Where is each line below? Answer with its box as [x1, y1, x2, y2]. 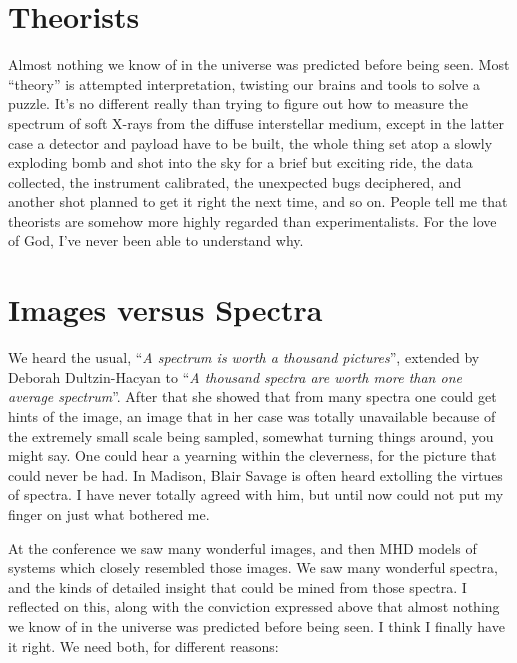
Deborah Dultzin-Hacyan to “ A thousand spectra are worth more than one [8, 366, 462, 387]
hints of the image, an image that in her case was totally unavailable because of [8, 405, 496, 426]
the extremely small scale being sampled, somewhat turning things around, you [8, 425, 494, 446]
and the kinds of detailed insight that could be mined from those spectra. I [8, 576, 467, 597]
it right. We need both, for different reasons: [8, 635, 279, 656]
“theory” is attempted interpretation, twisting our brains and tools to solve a [8, 73, 480, 94]
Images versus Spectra [8, 289, 323, 330]
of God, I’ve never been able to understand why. [8, 230, 304, 251]
